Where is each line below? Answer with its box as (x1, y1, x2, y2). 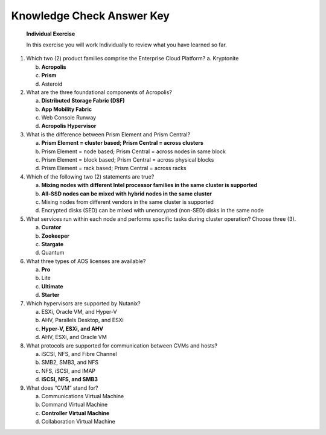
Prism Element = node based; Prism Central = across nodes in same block (41, 148, 226, 155)
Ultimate (41, 282, 63, 290)
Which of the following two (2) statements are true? (26, 173, 155, 180)
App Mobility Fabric (41, 106, 92, 113)
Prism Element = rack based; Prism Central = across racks (41, 165, 187, 172)
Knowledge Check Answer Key (11, 9, 170, 22)
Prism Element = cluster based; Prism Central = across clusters (41, 139, 203, 147)
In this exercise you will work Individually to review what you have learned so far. (26, 41, 228, 48)
